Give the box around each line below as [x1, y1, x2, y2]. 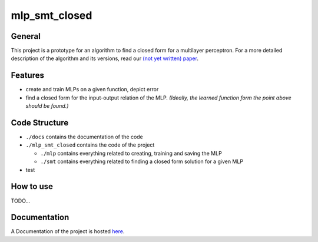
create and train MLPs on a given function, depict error [25, 86, 159, 93]
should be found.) [25, 102, 69, 110]
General [11, 31, 41, 41]
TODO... [11, 197, 31, 204]
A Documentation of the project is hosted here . [11, 228, 125, 235]
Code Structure [11, 118, 69, 128]
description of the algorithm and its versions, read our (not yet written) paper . [11, 55, 198, 62]
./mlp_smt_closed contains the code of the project [25, 141, 155, 148]
